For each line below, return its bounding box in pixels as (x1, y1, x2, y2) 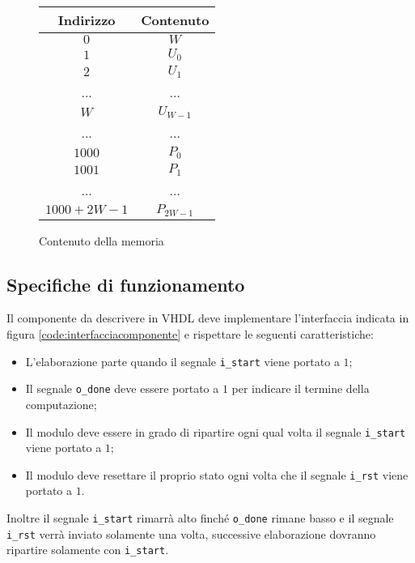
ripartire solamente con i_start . (6, 541, 169, 558)
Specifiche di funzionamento (6, 271, 245, 296)
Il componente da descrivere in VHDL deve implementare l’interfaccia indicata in (6, 309, 409, 326)
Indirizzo (57, 11, 116, 29)
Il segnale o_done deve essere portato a (25, 380, 219, 397)
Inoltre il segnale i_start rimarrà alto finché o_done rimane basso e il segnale (6, 510, 394, 527)
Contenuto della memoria (39, 232, 164, 249)
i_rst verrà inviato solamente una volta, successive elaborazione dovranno (6, 525, 376, 542)
